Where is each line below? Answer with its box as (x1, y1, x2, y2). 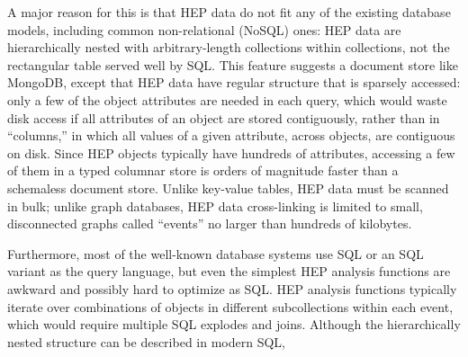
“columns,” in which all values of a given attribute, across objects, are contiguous (7, 126, 455, 145)
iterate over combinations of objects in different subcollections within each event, (7, 297, 454, 316)
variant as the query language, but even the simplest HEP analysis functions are (7, 262, 451, 281)
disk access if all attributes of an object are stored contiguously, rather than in (7, 108, 440, 127)
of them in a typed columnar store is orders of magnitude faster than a (7, 161, 399, 180)
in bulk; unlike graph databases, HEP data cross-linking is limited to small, (7, 196, 423, 215)
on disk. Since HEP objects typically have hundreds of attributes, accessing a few (7, 143, 455, 162)
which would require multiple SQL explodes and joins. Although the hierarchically (7, 315, 461, 334)
